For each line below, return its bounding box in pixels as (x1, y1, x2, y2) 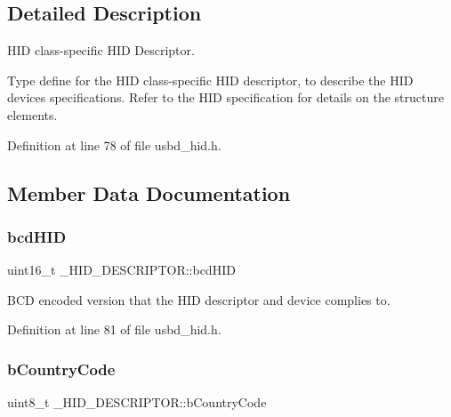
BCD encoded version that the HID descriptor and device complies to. (7, 290, 391, 309)
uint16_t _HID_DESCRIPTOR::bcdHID (7, 261, 236, 279)
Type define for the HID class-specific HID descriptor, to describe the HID (7, 70, 414, 89)
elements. (7, 105, 58, 124)
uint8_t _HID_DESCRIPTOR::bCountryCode (7, 393, 267, 412)
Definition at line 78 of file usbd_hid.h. (7, 135, 221, 154)
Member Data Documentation (7, 179, 291, 206)
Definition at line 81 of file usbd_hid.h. (7, 320, 221, 339)
